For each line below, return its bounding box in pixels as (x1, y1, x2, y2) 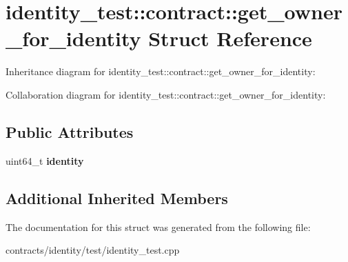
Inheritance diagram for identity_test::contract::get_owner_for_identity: (6, 64, 316, 79)
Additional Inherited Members (6, 187, 228, 208)
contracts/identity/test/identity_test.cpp (6, 243, 180, 257)
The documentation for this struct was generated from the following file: (6, 219, 311, 234)
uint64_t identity (6, 153, 84, 168)
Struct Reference (148, 24, 312, 52)
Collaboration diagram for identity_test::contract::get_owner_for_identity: (6, 87, 326, 101)
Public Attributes (6, 121, 134, 142)
